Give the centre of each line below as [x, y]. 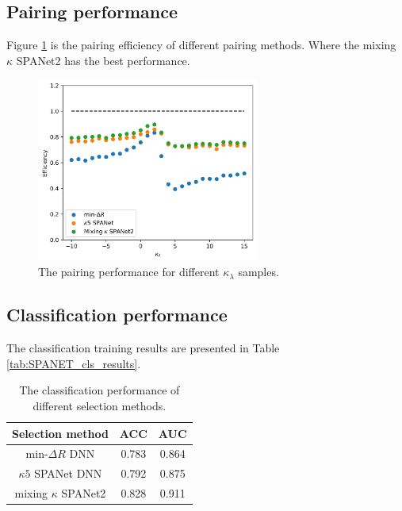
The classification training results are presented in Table [143, 348]
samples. [258, 272]
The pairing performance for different [129, 272]
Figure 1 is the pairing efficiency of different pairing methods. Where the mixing [201, 45]
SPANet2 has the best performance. [103, 60]
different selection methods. [100, 406]
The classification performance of [100, 390]
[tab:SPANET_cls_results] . [74, 363]
